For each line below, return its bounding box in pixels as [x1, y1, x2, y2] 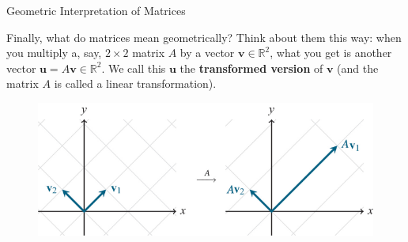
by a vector [179, 44, 235, 61]
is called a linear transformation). [54, 75, 217, 92]
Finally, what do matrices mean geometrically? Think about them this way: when [6, 28, 402, 45]
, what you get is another [270, 44, 392, 61]
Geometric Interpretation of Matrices [6, 2, 186, 18]
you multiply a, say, [6, 44, 102, 61]
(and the [337, 59, 379, 76]
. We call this [101, 59, 166, 76]
